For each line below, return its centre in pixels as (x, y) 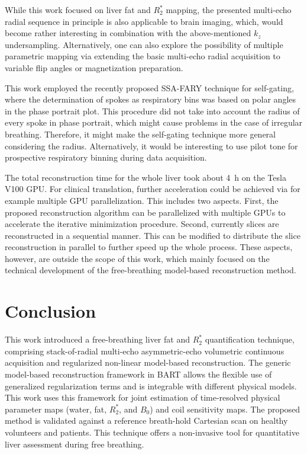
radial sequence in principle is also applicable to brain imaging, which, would (144, 21)
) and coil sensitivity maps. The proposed (225, 409)
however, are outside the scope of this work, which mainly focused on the (137, 258)
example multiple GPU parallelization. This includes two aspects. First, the (142, 200)
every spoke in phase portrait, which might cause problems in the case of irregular (154, 122)
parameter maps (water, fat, (56, 409)
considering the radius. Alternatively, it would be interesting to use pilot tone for (151, 146)
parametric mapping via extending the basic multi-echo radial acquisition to (143, 56)
